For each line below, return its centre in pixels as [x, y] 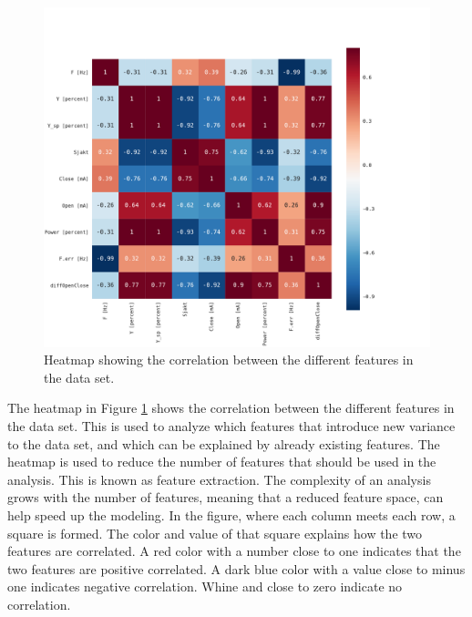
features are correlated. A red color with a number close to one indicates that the [234, 551]
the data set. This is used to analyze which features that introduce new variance [231, 426]
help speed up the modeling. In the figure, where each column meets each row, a [231, 515]
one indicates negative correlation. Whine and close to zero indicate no [205, 586]
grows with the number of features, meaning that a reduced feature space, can [226, 497]
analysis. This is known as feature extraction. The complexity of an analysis [219, 479]
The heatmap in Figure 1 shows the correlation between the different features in [231, 408]
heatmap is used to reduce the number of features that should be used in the [222, 462]
